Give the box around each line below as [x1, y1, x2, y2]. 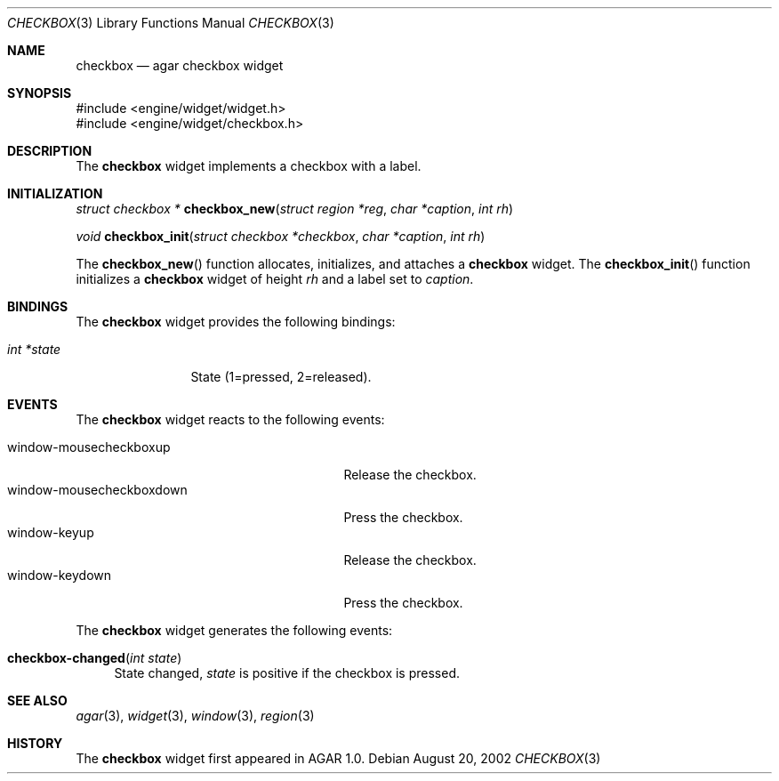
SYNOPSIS [7, 85, 72, 101]
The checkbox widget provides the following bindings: [76, 314, 396, 329]
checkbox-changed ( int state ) [7, 650, 182, 665]
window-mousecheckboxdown [7, 482, 188, 497]
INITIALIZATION [7, 186, 103, 201]
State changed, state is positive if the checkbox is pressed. [114, 665, 461, 680]
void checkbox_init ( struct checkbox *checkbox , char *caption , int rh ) [76, 229, 486, 244]
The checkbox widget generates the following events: [76, 623, 393, 638]
